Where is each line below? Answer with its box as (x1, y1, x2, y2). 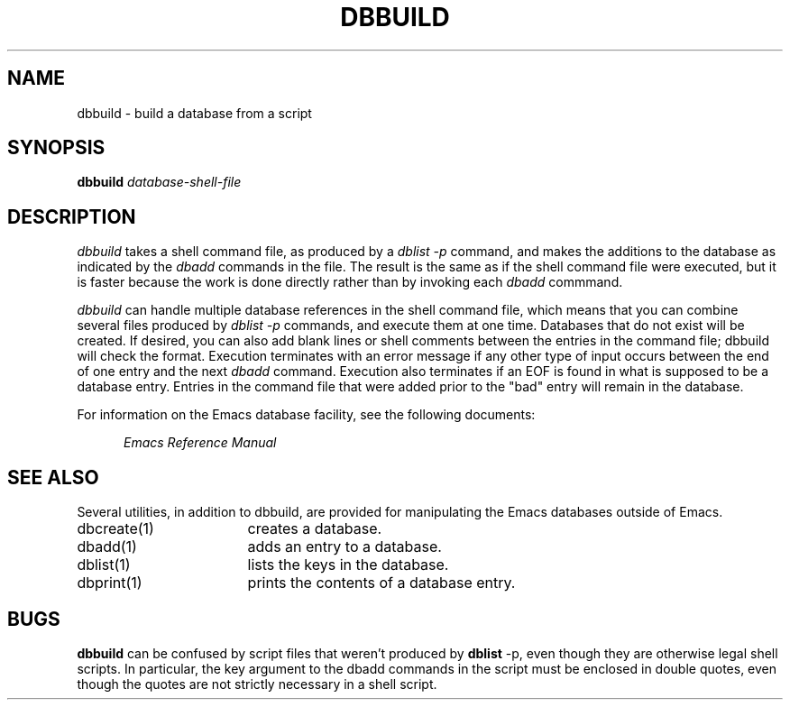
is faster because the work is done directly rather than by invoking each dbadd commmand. (77, 274, 623, 290)
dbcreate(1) (77, 519, 154, 538)
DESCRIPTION (7, 205, 136, 228)
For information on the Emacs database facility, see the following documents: (77, 407, 536, 423)
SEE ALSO (7, 465, 99, 489)
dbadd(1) (77, 537, 137, 556)
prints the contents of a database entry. (247, 574, 516, 592)
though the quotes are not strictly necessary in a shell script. (77, 675, 437, 692)
